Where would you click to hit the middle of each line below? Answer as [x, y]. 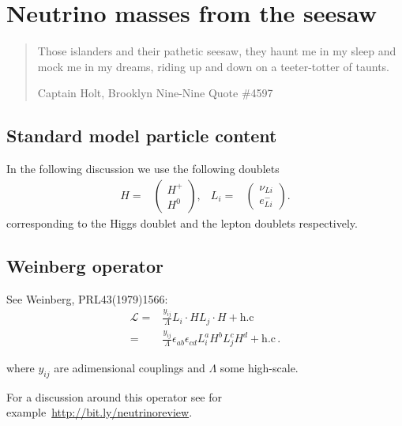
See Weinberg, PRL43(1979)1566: [87, 298]
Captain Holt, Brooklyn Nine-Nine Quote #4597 [155, 93]
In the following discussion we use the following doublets [143, 169]
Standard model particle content [142, 136]
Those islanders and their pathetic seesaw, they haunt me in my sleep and [217, 51]
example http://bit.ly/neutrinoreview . [100, 412]
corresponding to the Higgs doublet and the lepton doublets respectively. [182, 222]
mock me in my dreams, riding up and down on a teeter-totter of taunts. [213, 66]
